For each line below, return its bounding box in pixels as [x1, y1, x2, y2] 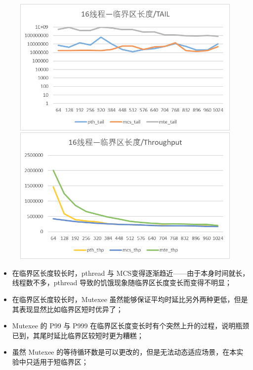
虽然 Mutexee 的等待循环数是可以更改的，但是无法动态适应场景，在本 [12, 347, 237, 357]
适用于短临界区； [33, 357, 88, 367]
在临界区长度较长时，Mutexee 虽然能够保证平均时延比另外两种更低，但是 [12, 294, 248, 305]
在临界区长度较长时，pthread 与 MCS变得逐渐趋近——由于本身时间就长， [12, 267, 250, 278]
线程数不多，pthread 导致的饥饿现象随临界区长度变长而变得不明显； [12, 277, 232, 288]
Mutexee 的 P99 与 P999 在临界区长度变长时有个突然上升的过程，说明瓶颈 [12, 320, 250, 331]
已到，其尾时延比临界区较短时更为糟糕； [12, 330, 144, 340]
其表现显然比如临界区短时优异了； [12, 304, 123, 314]
